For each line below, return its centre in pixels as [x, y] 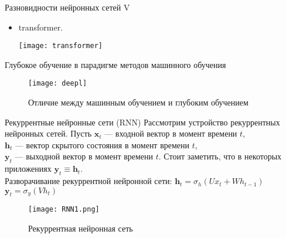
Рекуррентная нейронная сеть [81, 228]
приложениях [28, 169]
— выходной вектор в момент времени [84, 156]
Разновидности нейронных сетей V [67, 7]
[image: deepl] [58, 84]
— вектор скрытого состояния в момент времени [102, 144]
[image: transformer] [60, 46]
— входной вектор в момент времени [171, 133]
